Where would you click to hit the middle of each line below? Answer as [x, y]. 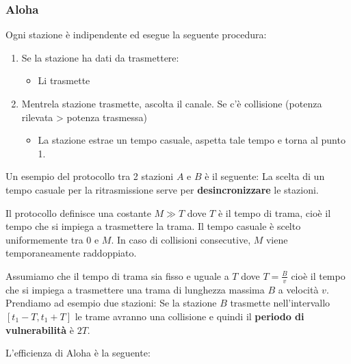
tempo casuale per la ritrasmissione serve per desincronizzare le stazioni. [162, 189]
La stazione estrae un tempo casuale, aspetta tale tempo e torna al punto [192, 140]
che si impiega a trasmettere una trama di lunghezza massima [135, 289]
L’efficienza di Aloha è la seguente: [78, 353]
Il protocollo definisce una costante [78, 212]
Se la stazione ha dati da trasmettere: [100, 57]
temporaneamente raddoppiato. [71, 253]
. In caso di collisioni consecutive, [181, 239]
